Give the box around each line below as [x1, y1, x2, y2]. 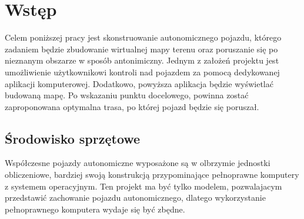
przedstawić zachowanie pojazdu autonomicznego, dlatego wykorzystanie [5, 191, 266, 204]
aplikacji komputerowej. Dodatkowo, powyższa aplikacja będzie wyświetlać [5, 77, 273, 89]
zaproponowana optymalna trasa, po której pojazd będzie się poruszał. [5, 100, 259, 112]
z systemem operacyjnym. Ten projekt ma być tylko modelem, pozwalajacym [5, 180, 282, 192]
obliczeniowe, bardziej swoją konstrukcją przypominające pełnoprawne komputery [5, 168, 299, 181]
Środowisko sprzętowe [5, 129, 141, 147]
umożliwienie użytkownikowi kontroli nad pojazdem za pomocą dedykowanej [5, 65, 280, 78]
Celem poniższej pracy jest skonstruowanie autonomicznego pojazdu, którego [5, 31, 282, 44]
